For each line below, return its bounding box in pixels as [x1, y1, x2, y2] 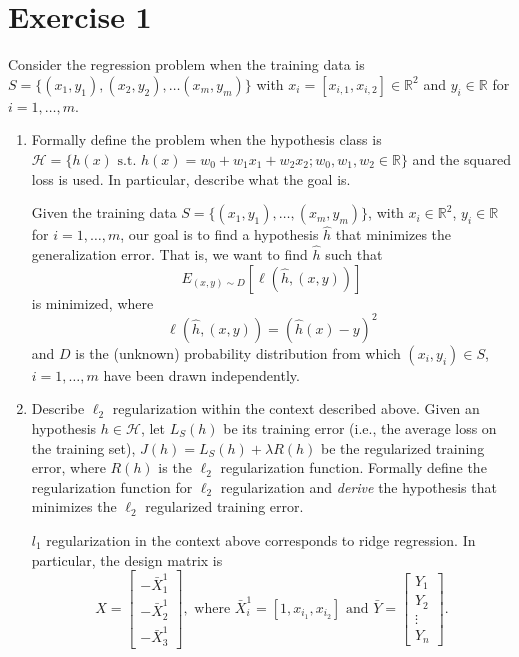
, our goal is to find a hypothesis [120, 224, 319, 245]
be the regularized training [321, 437, 485, 458]
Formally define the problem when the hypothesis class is [31, 129, 382, 150]
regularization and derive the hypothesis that [220, 476, 497, 497]
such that [325, 244, 383, 265]
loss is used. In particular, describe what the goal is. [31, 168, 351, 189]
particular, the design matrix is [31, 549, 223, 570]
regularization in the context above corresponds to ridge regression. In [46, 529, 476, 550]
